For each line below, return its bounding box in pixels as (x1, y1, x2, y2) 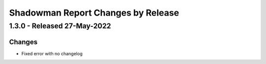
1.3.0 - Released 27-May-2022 (9, 21, 111, 30)
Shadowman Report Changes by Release (9, 7, 179, 18)
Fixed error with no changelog (21, 50, 83, 56)
